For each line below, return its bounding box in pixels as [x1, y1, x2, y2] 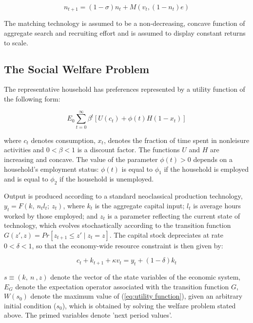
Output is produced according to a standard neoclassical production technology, [4, 191, 243, 201]
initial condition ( [4, 300, 57, 310]
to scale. [4, 37, 28, 47]
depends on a [193, 154, 233, 164]
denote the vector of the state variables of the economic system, [50, 272, 241, 282]
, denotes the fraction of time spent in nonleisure [103, 135, 250, 145]
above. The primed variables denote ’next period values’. [4, 310, 172, 320]
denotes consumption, [31, 135, 96, 145]
